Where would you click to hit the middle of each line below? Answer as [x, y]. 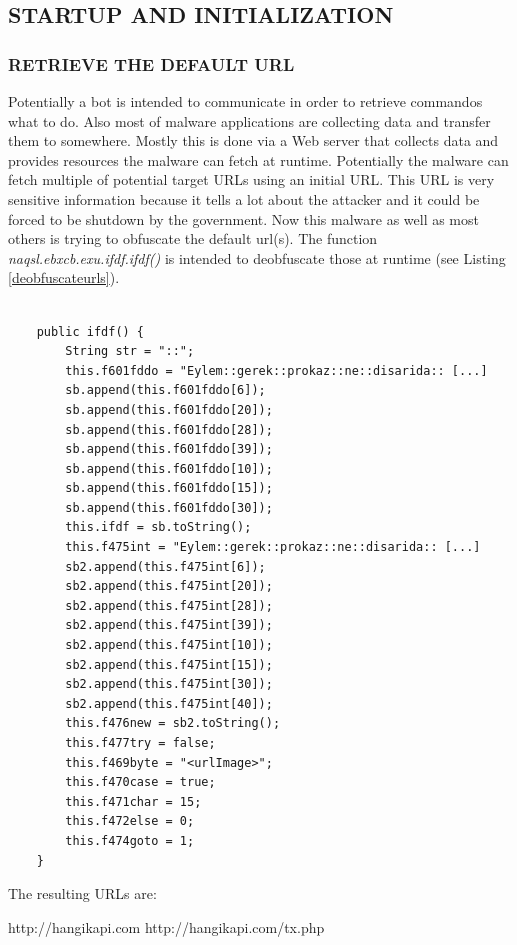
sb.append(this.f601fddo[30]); [169, 507]
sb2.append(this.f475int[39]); [169, 625]
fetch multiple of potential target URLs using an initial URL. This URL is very [251, 179]
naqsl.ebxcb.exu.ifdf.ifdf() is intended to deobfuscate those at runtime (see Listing [257, 257]
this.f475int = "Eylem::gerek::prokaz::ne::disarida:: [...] [273, 547]
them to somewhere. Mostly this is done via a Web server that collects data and [253, 140]
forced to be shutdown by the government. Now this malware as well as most [243, 218]
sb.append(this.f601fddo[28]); [169, 429]
